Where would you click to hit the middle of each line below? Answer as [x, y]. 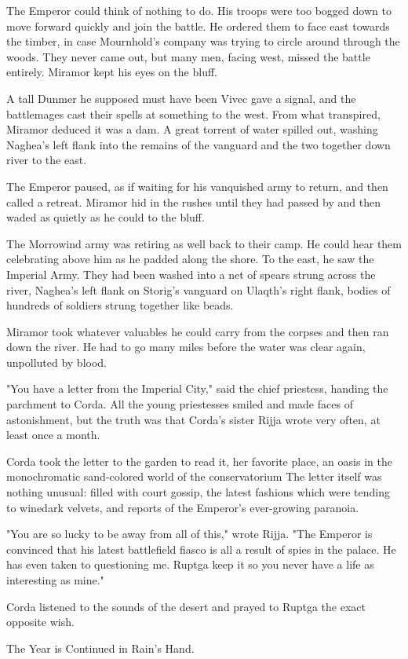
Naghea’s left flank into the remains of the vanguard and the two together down [199, 144]
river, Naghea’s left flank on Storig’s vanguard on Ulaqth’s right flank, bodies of [199, 289]
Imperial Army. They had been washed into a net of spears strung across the [191, 274]
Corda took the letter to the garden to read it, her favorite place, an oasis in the [199, 461]
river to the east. [47, 160]
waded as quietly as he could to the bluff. [106, 217]
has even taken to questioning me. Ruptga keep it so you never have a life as [190, 564]
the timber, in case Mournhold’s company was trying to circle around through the [203, 41]
